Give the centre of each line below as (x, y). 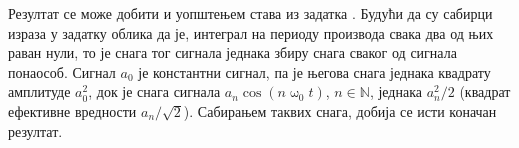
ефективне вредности (72, 110)
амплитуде (39, 91)
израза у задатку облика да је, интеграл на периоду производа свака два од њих (251, 32)
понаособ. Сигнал (62, 71)
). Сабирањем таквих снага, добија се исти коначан (340, 110)
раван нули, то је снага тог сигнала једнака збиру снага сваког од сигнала (232, 52)
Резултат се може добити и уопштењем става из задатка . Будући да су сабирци (250, 13)
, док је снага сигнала (154, 91)
